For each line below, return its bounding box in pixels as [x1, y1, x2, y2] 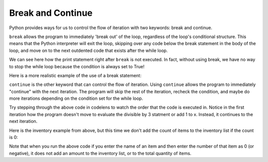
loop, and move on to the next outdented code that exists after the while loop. [9, 47, 168, 53]
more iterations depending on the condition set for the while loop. [9, 95, 143, 101]
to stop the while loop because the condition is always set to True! [9, 63, 145, 69]
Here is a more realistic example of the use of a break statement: [9, 72, 141, 79]
